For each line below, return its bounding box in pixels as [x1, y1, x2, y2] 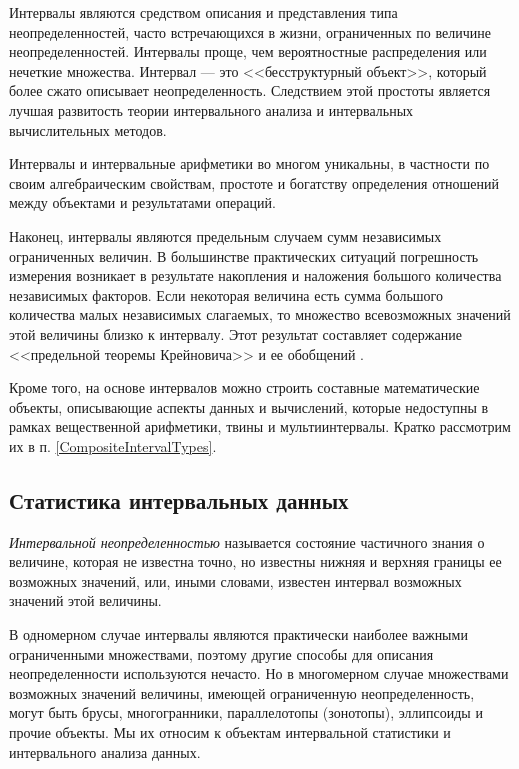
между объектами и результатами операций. [9, 192, 276, 213]
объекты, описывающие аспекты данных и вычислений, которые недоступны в [9, 396, 489, 417]
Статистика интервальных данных [9, 484, 349, 515]
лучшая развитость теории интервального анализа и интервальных [9, 99, 414, 120]
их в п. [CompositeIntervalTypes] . [9, 435, 217, 456]
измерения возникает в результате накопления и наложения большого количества [9, 265, 502, 286]
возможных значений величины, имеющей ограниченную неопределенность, [9, 682, 475, 703]
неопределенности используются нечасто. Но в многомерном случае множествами [9, 663, 509, 684]
